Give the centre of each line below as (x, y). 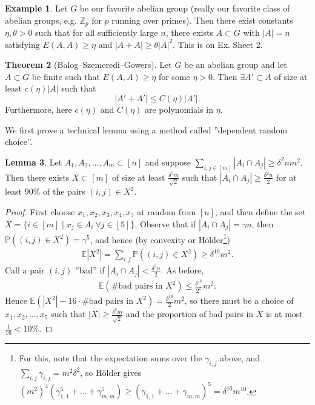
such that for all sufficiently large (97, 32)
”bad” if (90, 270)
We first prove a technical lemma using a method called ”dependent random (146, 129)
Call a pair (25, 270)
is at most (284, 314)
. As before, (182, 270)
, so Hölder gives (111, 372)
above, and (240, 357)
